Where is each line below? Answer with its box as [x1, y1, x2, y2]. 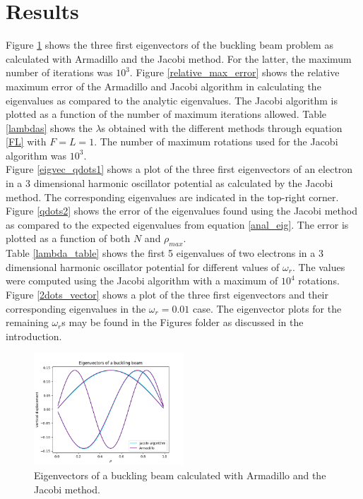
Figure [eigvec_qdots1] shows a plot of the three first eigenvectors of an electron [6, 162, 353, 176]
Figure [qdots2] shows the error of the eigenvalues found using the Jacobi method [6, 203, 357, 218]
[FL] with [6, 134, 47, 149]
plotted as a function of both [6, 231, 131, 246]
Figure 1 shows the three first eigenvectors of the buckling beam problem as [6, 37, 333, 52]
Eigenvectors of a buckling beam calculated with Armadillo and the [34, 467, 326, 482]
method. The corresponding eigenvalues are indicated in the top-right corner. [6, 189, 339, 204]
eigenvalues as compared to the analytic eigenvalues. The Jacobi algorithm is [6, 92, 338, 107]
